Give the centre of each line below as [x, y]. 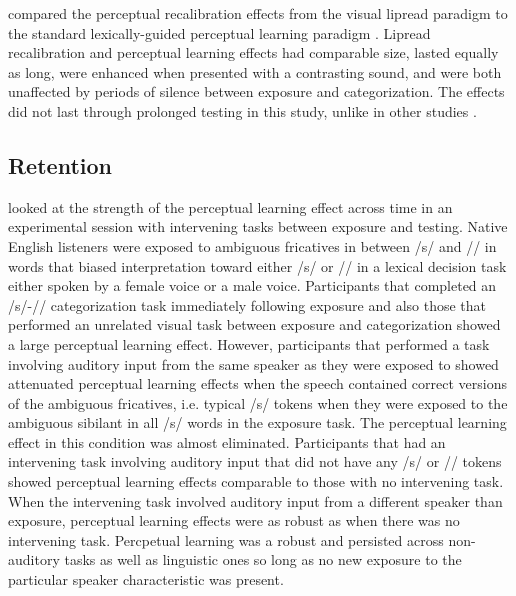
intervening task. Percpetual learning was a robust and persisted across [226, 539]
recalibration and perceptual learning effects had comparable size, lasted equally [253, 52]
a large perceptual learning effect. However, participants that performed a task [249, 343]
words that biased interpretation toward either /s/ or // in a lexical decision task [257, 265]
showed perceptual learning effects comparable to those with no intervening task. [256, 481]
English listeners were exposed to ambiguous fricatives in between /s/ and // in [252, 245]
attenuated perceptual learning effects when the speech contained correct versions [258, 383]
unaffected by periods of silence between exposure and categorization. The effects [256, 91]
